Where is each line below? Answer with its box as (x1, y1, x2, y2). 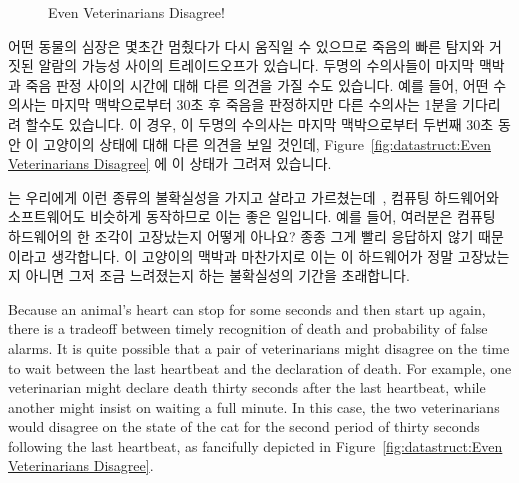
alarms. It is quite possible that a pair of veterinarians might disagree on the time (8, 337, 510, 358)
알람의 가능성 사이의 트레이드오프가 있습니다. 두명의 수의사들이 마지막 (38, 55, 475, 76)
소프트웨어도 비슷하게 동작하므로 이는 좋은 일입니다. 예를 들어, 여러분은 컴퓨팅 (8, 206, 496, 227)
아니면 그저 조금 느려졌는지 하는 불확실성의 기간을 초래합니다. (25, 265, 410, 286)
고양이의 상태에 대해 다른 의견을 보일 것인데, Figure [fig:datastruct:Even (43, 133, 491, 154)
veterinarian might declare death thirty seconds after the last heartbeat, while (8, 377, 486, 398)
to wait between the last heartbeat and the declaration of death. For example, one (8, 357, 512, 378)
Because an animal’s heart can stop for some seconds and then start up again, (8, 298, 486, 319)
